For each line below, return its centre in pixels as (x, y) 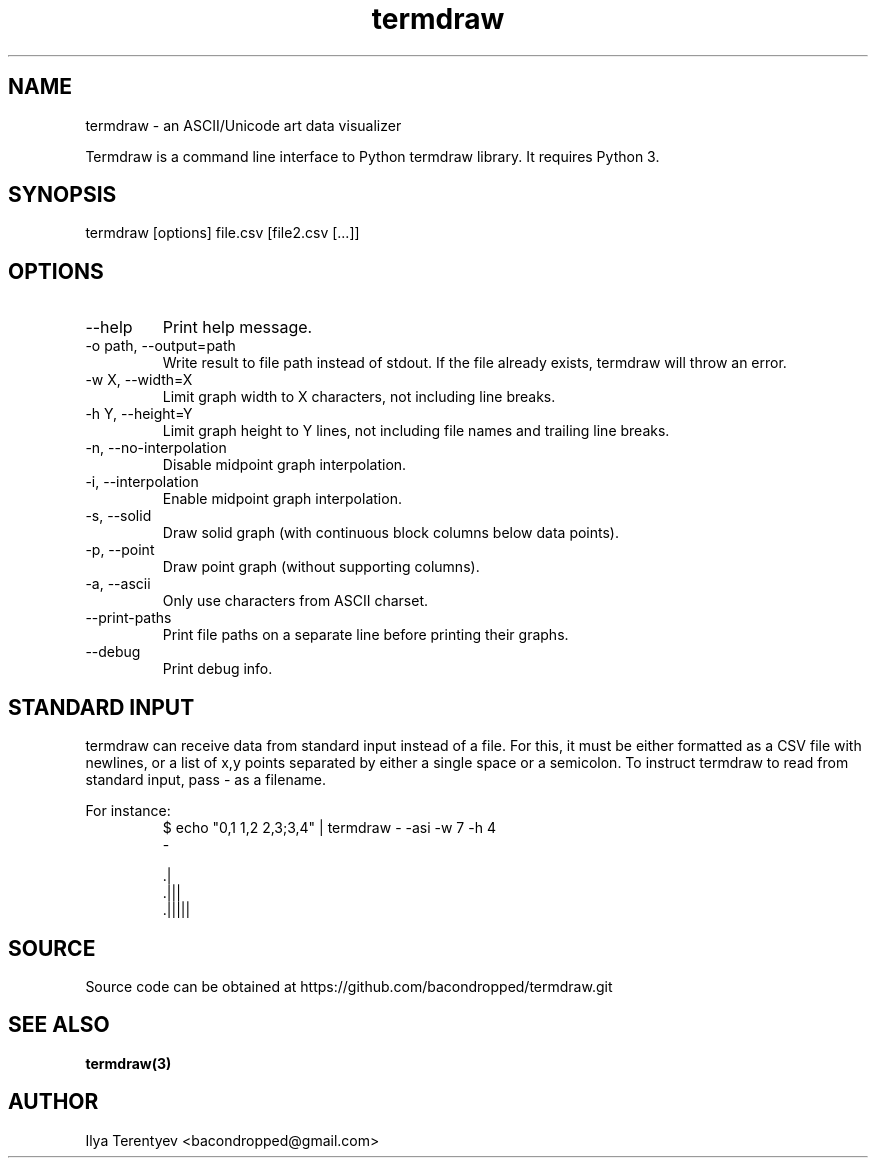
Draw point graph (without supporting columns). (321, 567)
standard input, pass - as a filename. (205, 780)
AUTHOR (53, 1102)
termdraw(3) (128, 1063)
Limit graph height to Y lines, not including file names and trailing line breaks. (416, 431)
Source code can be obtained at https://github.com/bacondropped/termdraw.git (349, 986)
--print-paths (128, 618)
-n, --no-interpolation (156, 448)
